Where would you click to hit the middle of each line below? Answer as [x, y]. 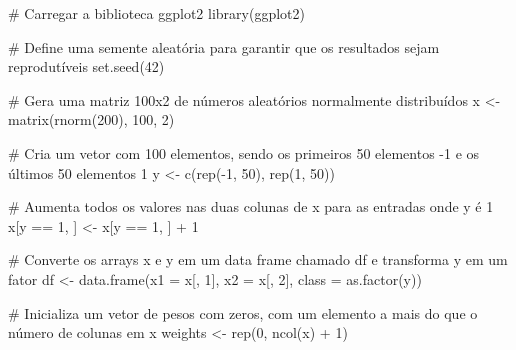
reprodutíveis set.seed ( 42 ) [86, 66]
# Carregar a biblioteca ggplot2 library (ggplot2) [156, 13]
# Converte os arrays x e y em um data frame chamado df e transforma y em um [258, 259]
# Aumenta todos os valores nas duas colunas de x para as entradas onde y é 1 [251, 206]
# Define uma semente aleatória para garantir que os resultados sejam [224, 46]
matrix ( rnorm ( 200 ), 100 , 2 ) [91, 119]
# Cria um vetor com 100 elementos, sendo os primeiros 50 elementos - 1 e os [244, 152]
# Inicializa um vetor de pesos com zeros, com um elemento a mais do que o [243, 312]
